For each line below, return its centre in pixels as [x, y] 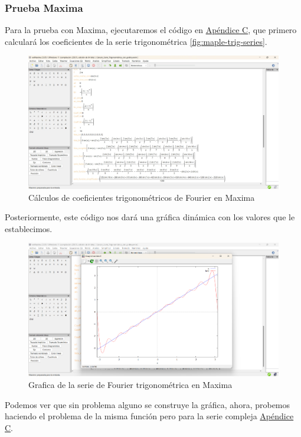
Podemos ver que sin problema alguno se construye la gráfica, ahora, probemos [148, 404]
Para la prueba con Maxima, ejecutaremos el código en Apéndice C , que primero [151, 30]
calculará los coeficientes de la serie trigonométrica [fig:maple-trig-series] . [136, 41]
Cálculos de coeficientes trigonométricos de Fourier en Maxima [142, 197]
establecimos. [29, 228]
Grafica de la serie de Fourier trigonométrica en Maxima [130, 384]
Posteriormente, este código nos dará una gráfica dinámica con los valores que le [150, 217]
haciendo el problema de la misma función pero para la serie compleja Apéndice [149, 416]
